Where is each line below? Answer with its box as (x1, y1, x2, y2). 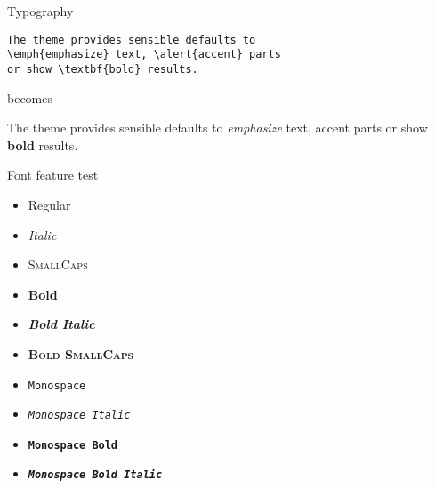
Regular (28, 195, 71, 213)
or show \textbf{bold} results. (7, 62, 198, 76)
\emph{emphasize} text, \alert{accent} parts (7, 48, 281, 61)
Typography (7, 2, 74, 20)
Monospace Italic (28, 409, 131, 422)
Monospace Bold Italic (28, 468, 163, 482)
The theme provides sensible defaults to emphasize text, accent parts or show (7, 118, 428, 137)
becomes (7, 88, 53, 107)
